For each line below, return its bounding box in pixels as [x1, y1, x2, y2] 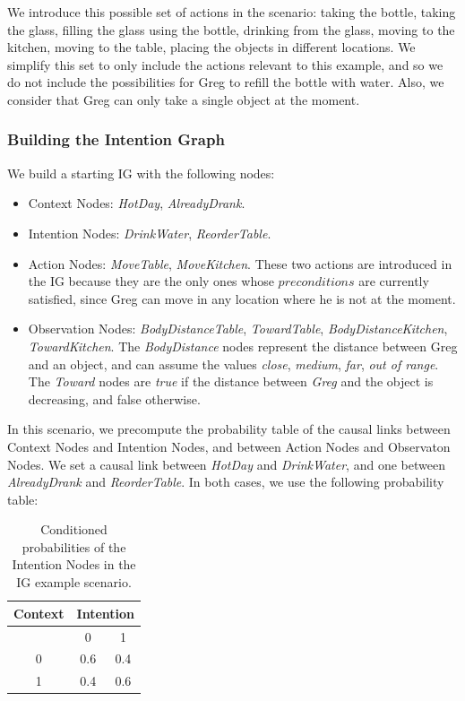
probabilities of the [22, 537, 126, 556]
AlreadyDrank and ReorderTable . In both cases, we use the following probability [7, 472, 444, 491]
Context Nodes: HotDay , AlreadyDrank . [28, 194, 245, 212]
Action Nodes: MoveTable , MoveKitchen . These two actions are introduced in [28, 254, 452, 273]
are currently [358, 272, 429, 290]
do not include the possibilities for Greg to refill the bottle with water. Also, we [7, 73, 444, 91]
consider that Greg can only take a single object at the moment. [7, 90, 360, 108]
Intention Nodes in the [12, 555, 136, 574]
